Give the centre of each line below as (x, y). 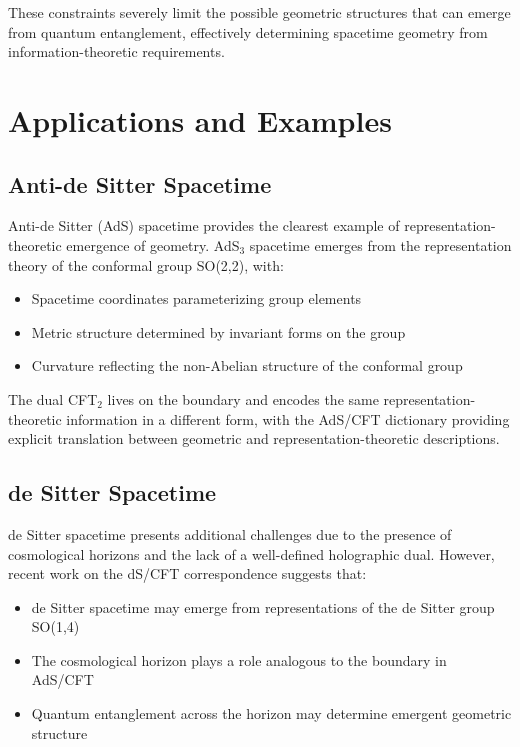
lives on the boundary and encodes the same (243, 398)
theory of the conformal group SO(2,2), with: (146, 264)
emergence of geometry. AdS (153, 244)
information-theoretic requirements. (116, 51)
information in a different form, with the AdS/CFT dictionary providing (288, 418)
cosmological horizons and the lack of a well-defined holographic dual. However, (251, 553)
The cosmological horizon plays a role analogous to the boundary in (239, 659)
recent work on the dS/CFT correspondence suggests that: (187, 573)
